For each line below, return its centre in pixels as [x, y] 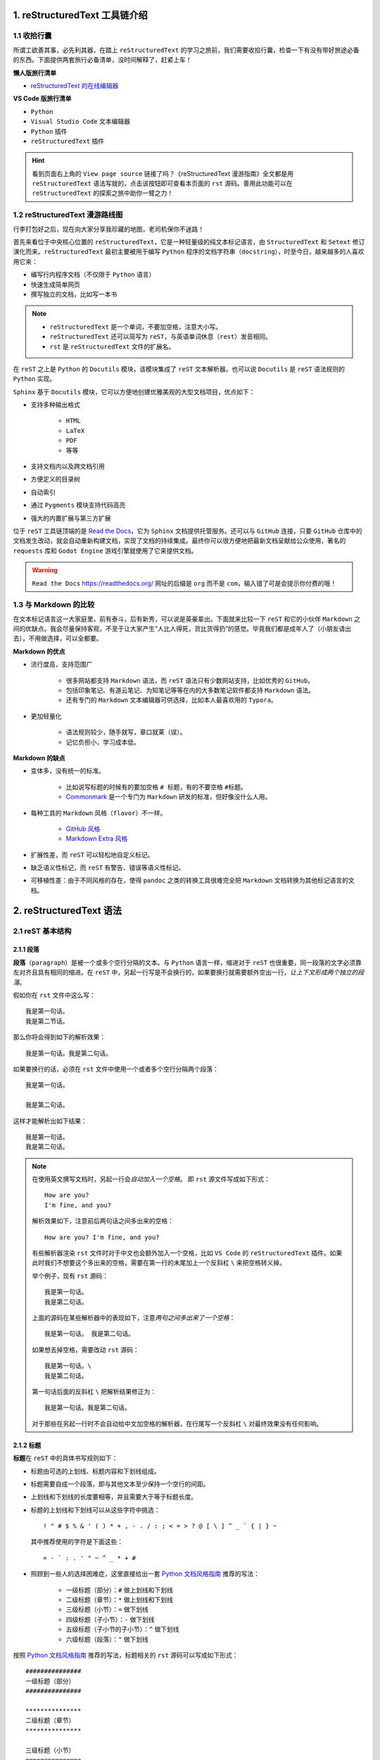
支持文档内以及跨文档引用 [68, 466]
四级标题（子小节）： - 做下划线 [110, 1619]
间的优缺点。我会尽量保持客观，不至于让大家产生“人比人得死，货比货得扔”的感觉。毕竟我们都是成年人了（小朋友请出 [182, 629]
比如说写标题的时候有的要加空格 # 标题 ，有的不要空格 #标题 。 [157, 787]
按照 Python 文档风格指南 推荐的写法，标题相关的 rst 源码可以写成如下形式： [126, 1655]
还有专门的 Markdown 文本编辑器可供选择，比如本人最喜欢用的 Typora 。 [171, 700]
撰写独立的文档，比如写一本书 [74, 294]
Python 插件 [49, 131]
